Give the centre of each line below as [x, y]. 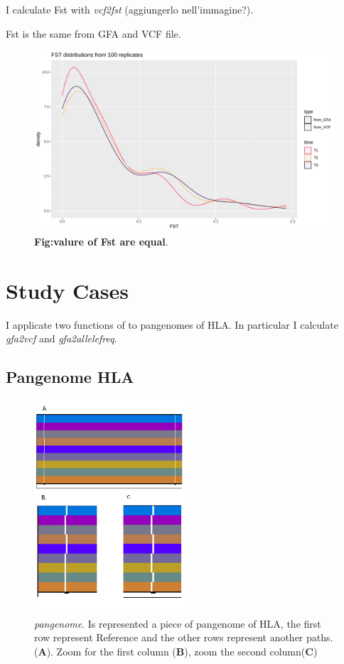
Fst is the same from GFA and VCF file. [93, 33]
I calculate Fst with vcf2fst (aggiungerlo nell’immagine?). [130, 9]
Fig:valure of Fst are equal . [101, 242]
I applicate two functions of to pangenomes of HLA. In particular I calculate [172, 324]
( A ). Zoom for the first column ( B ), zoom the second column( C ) [176, 651]
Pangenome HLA [70, 377]
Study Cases [68, 290]
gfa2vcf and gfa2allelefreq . [61, 338]
